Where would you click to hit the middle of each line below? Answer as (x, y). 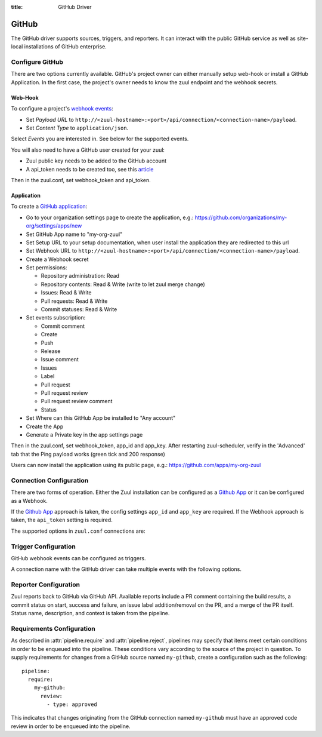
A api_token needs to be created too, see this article (90, 169)
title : (17, 7)
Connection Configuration (50, 480)
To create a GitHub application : (49, 207)
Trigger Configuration (43, 546)
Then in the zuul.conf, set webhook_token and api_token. (81, 180)
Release (51, 351)
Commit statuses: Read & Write (79, 309)
